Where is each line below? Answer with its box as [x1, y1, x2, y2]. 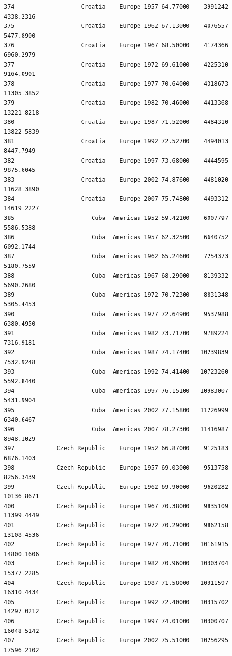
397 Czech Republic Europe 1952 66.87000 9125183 [4, 445, 229, 452]
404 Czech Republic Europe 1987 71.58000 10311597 [4, 579, 229, 586]
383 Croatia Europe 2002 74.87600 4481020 [4, 176, 229, 183]
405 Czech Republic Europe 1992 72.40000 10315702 [4, 598, 229, 606]
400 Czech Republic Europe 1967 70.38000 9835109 [4, 502, 229, 510]
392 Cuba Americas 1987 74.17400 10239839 [4, 349, 229, 356]
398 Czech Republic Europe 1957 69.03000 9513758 [4, 464, 229, 471]
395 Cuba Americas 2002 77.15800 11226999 [4, 406, 229, 413]
